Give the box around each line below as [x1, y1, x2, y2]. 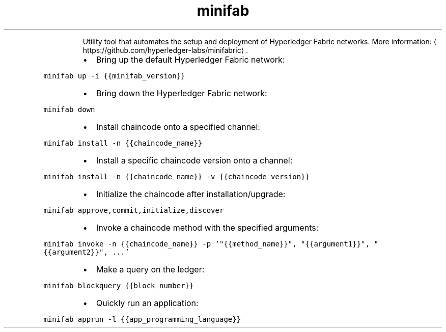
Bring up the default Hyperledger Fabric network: [96, 54, 285, 65]
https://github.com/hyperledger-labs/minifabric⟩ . [82, 45, 248, 54]
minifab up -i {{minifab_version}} [43, 71, 185, 80]
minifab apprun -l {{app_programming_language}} [43, 315, 241, 323]
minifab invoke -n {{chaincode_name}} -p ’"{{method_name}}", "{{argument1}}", [43, 239, 370, 248]
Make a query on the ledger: [96, 264, 205, 274]
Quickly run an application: [96, 297, 199, 308]
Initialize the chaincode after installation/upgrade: [96, 188, 286, 199]
